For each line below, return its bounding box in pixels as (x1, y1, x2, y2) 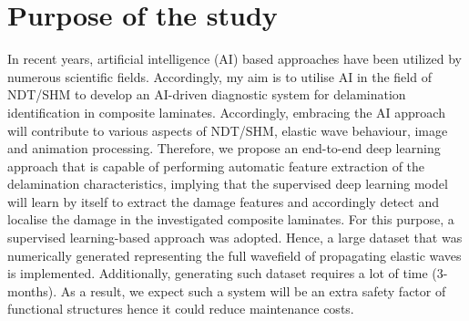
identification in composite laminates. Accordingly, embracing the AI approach (7, 102, 445, 121)
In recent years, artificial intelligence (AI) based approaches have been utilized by (7, 49, 462, 68)
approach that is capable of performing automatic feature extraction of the (7, 156, 425, 175)
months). (7, 281, 57, 300)
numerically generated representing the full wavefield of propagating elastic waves (7, 245, 462, 264)
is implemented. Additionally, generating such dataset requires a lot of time (7, 264, 428, 283)
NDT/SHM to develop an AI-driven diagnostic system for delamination (7, 85, 406, 104)
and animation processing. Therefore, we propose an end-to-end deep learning (7, 139, 441, 158)
